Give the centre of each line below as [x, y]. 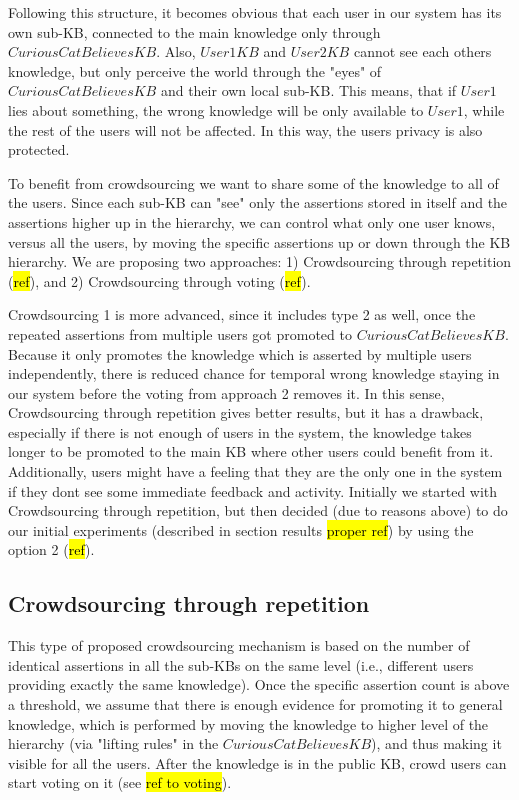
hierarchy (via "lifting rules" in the [113, 743]
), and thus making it [436, 743]
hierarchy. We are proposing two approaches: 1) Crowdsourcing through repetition [260, 261]
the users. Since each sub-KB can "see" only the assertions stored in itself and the [258, 202]
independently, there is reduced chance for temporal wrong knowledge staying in [254, 373]
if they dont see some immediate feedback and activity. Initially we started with [253, 490]
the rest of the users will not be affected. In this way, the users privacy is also [245, 129]
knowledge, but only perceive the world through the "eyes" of [195, 70]
